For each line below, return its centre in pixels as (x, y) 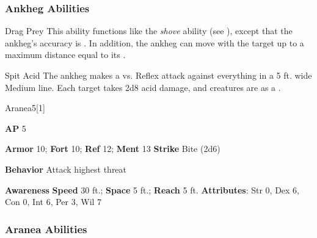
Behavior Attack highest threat (66, 169)
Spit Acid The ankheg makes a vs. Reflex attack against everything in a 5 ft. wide (158, 75)
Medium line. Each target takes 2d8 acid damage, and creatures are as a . (143, 87)
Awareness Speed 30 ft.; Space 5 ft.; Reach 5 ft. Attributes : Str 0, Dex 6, (152, 189)
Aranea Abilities (46, 229)
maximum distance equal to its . (65, 55)
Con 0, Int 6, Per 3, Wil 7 (53, 202)
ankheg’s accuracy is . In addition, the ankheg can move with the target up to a (155, 42)
